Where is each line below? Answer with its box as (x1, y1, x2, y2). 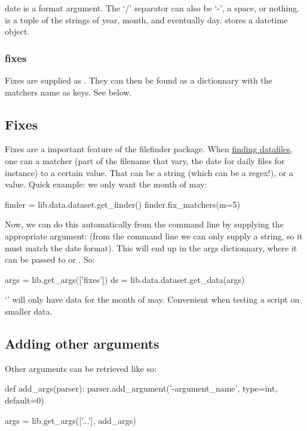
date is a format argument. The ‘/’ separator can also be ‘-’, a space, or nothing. (5, 2, 300, 14)
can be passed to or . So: (5, 253, 95, 266)
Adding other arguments (5, 334, 159, 352)
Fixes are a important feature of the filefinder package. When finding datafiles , (5, 143, 293, 155)
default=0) (5, 393, 44, 406)
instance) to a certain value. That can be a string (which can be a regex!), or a (5, 166, 293, 178)
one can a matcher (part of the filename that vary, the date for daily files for (5, 154, 285, 167)
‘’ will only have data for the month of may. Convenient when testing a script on (5, 293, 300, 306)
